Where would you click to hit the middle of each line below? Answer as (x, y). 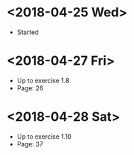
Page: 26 (30, 88)
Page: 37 (30, 144)
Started (28, 32)
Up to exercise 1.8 (43, 80)
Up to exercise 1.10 (44, 137)
